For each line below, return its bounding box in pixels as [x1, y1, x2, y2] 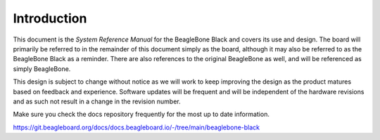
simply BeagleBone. [13, 64, 71, 73]
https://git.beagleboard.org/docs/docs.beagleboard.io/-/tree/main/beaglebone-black [13, 123, 260, 132]
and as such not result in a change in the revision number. [13, 97, 181, 106]
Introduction [13, 11, 87, 26]
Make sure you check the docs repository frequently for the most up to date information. [13, 110, 270, 119]
